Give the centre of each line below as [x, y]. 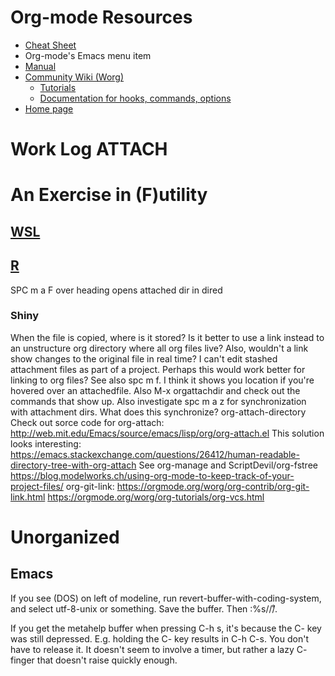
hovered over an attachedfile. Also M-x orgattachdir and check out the [155, 390]
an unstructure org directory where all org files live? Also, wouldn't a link [159, 348]
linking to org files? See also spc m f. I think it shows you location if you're [162, 380]
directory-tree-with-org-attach [73, 465]
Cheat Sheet [50, 45]
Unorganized [65, 537]
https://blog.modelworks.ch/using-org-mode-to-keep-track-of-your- [152, 475]
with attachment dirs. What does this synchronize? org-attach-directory [158, 412]
